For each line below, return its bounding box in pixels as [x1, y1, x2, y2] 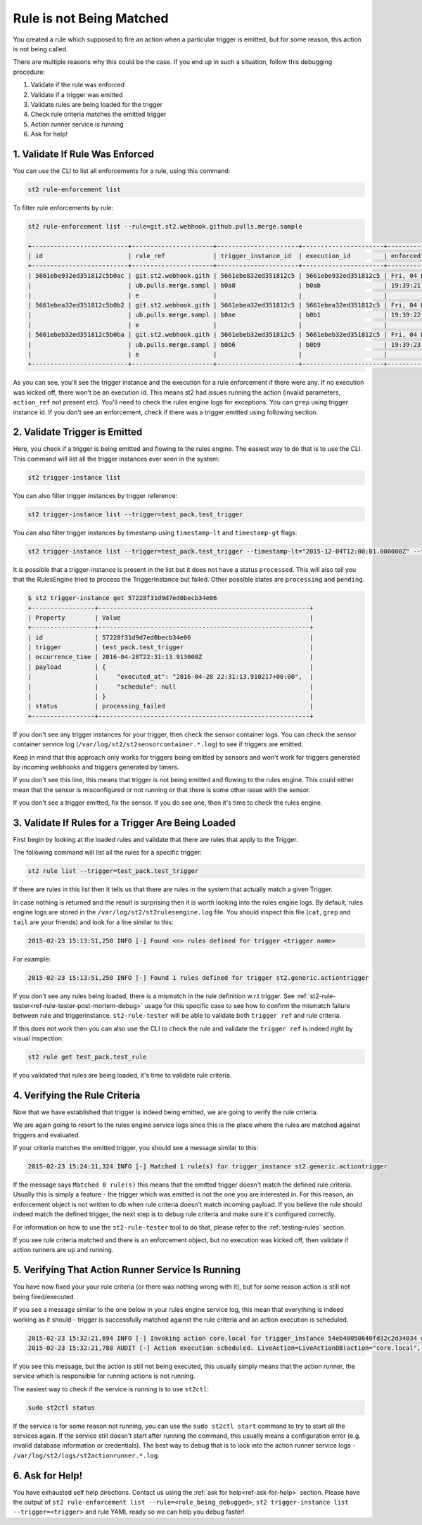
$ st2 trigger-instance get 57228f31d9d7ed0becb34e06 [27, 594, 217, 602]
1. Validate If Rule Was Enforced [13, 148, 155, 160]
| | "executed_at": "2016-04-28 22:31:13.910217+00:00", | [27, 672, 314, 681]
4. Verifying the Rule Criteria [13, 1089, 141, 1101]
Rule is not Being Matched [13, 11, 169, 26]
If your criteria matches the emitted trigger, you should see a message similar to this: [13, 1144, 259, 1152]
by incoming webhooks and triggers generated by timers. [13, 762, 179, 771]
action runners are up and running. [13, 1246, 114, 1254]
